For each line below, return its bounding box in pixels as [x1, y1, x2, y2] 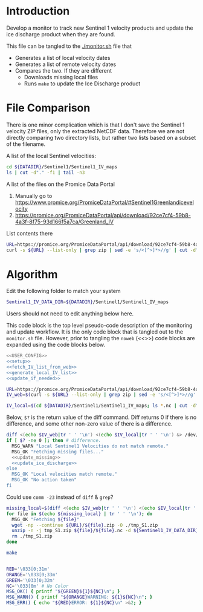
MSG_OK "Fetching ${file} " [11, 516, 80, 522]
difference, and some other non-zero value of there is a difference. [6, 420, 173, 427]
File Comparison [6, 101, 91, 115]
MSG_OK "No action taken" [11, 477, 77, 483]
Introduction [6, 4, 70, 18]
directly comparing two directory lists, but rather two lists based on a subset [6, 134, 196, 141]
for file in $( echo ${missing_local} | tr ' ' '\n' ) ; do [6, 510, 153, 517]
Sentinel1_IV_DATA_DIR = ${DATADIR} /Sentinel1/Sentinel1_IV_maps [6, 299, 169, 305]
